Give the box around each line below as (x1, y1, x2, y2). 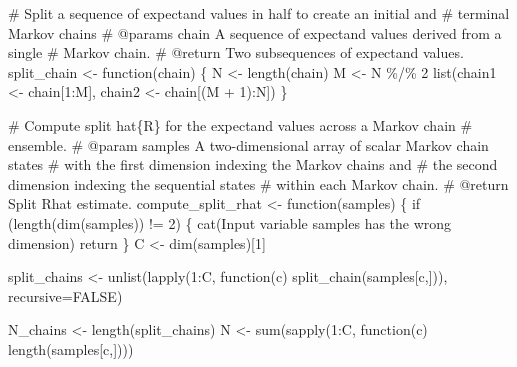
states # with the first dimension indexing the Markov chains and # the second (8, 154, 498, 175)
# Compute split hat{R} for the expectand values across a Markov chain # (8, 114, 473, 135)
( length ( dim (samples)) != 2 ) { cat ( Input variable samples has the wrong (8, 212, 452, 233)
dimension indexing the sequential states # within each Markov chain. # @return (8, 173, 509, 194)
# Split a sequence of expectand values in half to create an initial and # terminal (8, 3, 510, 23)
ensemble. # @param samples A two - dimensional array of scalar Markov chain (8, 134, 489, 155)
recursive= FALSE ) (8, 285, 123, 306)
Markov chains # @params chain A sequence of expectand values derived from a (8, 22, 502, 43)
